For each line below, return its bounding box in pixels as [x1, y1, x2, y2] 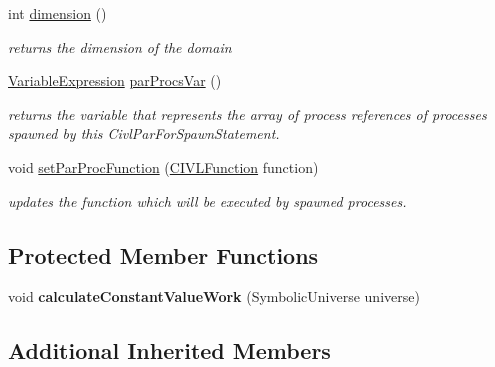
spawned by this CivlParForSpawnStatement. [8, 123, 280, 144]
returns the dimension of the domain [8, 36, 232, 57]
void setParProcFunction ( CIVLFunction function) [8, 156, 319, 177]
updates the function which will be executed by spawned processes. [8, 190, 407, 211]
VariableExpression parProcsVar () [8, 70, 222, 91]
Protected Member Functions [8, 239, 319, 270]
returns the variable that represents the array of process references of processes [8, 103, 487, 124]
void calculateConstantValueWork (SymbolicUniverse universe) [8, 286, 420, 307]
